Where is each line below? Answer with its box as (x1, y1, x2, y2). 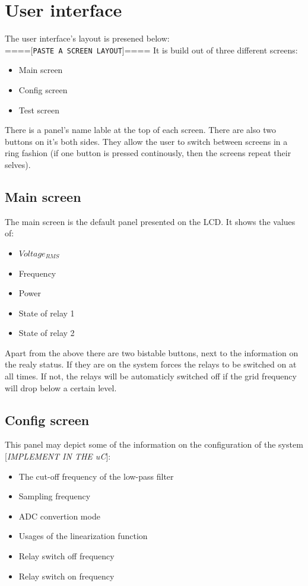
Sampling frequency (18, 490, 91, 502)
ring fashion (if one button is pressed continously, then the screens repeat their (5, 147, 291, 159)
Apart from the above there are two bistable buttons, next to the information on (5, 346, 299, 359)
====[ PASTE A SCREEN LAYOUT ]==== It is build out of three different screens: (5, 43, 298, 56)
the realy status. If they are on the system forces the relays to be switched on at (5, 358, 297, 370)
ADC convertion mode (18, 509, 100, 522)
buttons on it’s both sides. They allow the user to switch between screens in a (5, 135, 288, 147)
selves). (5, 158, 31, 170)
